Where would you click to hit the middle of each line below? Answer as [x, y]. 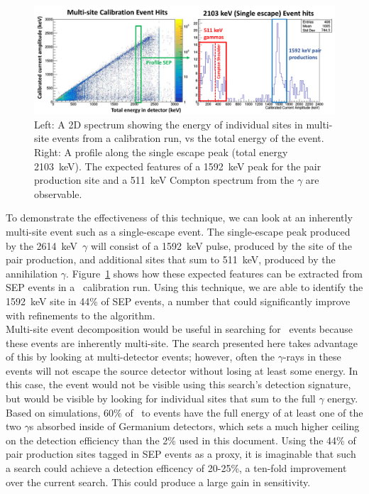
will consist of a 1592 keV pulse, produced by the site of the [221, 245]
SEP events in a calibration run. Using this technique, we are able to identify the [184, 287]
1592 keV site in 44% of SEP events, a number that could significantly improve [178, 301]
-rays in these [312, 357]
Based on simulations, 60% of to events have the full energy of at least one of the [184, 412]
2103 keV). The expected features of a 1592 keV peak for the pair [178, 166]
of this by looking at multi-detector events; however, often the [140, 357]
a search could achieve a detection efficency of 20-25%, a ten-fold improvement [176, 468]
